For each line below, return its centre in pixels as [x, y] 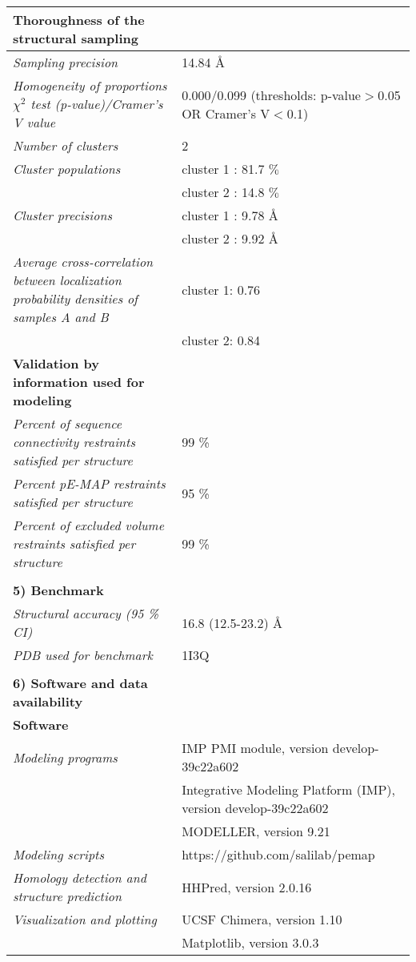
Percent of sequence [68, 423]
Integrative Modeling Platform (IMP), [288, 789]
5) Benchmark [58, 590]
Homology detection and [80, 877]
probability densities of [76, 298]
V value [34, 122]
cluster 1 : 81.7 [223, 169]
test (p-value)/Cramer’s [97, 104]
